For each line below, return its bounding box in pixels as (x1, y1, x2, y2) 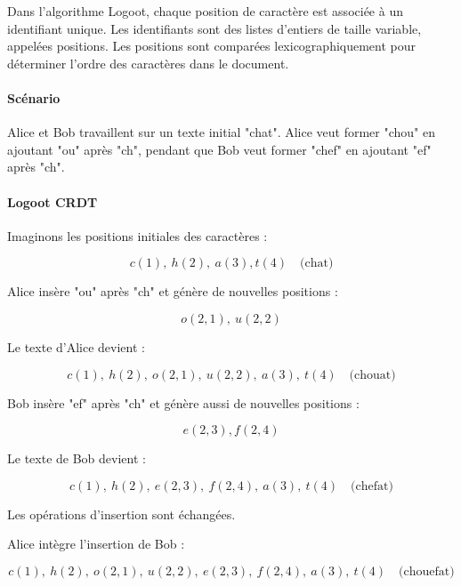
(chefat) (351, 479, 393, 493)
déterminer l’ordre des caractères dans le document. (7, 53, 289, 72)
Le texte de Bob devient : (7, 449, 146, 468)
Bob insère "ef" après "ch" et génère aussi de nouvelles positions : (7, 393, 360, 412)
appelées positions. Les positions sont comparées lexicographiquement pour (7, 36, 417, 55)
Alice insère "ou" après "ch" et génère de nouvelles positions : (7, 282, 338, 301)
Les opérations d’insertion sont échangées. (7, 504, 236, 523)
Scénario (7, 88, 61, 107)
